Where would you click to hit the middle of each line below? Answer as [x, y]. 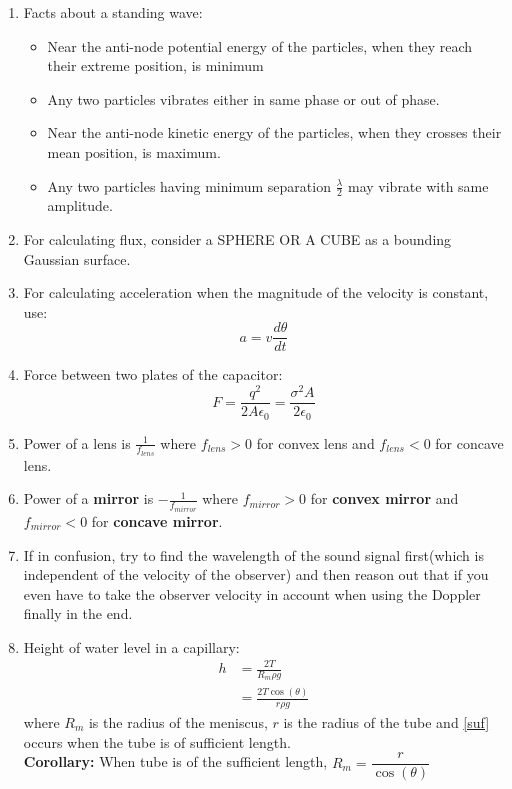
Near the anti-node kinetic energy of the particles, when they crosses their [274, 132]
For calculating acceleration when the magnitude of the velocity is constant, [256, 292]
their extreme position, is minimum [155, 65]
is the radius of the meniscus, [178, 722]
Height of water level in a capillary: [131, 646]
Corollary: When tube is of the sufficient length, [175, 761]
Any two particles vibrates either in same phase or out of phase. [243, 98]
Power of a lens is [77, 442]
